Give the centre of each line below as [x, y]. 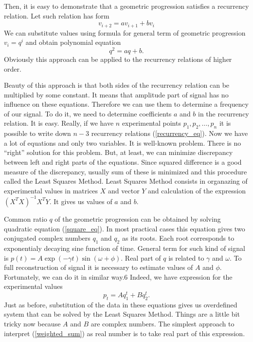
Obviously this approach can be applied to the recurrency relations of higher [118, 59]
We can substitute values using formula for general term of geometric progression [125, 32]
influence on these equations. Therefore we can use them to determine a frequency [126, 104]
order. [13, 68]
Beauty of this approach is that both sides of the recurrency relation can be [117, 85]
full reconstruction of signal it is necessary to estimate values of [99, 267]
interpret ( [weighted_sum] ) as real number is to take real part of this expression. [125, 333]
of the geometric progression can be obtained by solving [138, 218]
